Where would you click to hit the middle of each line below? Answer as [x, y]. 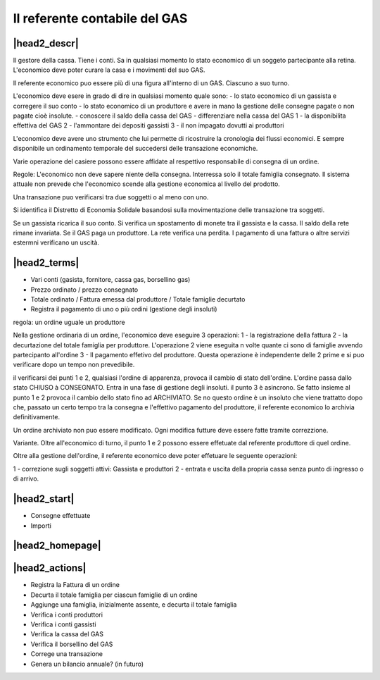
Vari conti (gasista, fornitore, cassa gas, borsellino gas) [110, 280]
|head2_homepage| [57, 546]
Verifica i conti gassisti [63, 624]
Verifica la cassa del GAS [67, 634]
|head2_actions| [50, 568]
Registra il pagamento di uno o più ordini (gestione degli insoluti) [124, 309]
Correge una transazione [67, 654]
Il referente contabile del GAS [100, 18]
